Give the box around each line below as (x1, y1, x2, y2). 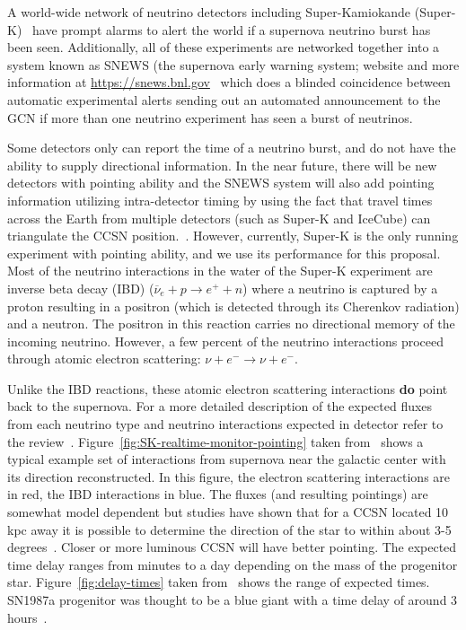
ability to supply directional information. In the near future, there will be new (7, 155, 437, 174)
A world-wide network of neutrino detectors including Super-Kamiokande (7, 3, 411, 21)
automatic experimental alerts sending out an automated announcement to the (7, 90, 441, 109)
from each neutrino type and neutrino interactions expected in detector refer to (7, 415, 444, 433)
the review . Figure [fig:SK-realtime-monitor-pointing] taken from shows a (7, 432, 424, 451)
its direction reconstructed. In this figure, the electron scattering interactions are (7, 467, 451, 486)
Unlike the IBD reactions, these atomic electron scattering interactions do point (7, 379, 448, 398)
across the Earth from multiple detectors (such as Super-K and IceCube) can (7, 208, 431, 227)
